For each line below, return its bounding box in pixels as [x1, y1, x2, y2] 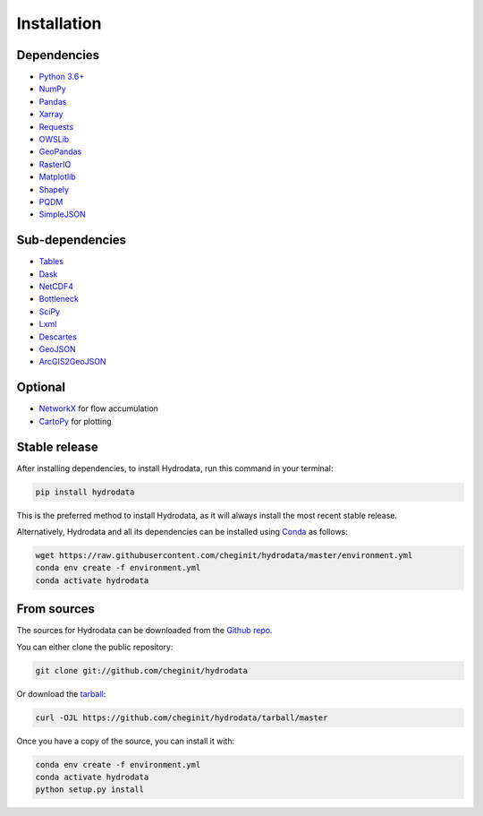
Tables [38, 256, 64, 267]
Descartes [38, 331, 78, 342]
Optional [16, 380, 66, 395]
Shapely [38, 184, 70, 194]
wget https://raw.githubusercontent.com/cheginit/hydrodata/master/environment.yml [35, 550, 413, 560]
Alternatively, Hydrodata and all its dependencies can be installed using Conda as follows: [16, 526, 349, 537]
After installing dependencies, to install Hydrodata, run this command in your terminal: [16, 462, 334, 474]
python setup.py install [35, 785, 145, 795]
